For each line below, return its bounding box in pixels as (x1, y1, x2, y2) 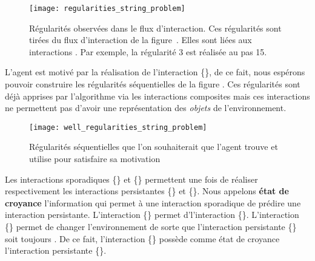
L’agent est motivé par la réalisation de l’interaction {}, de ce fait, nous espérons (5, 66, 305, 78)
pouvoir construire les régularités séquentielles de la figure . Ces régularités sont (5, 78, 300, 90)
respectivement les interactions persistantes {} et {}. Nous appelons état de (5, 185, 289, 197)
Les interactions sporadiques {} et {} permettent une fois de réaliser (5, 172, 258, 185)
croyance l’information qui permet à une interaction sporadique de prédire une (5, 196, 301, 209)
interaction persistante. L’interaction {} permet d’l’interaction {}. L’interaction (5, 208, 299, 221)
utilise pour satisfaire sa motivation (29, 152, 161, 165)
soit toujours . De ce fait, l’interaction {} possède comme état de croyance (5, 232, 280, 245)
